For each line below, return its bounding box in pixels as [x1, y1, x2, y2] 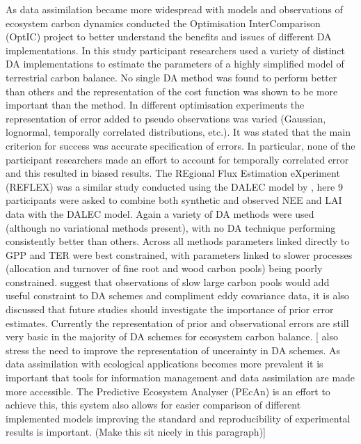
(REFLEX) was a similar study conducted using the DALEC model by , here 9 [6, 179, 343, 193]
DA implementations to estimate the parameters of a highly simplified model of [6, 56, 344, 71]
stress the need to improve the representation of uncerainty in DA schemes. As [6, 342, 341, 357]
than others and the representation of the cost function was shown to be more [6, 84, 338, 98]
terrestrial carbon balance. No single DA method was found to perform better [6, 70, 337, 84]
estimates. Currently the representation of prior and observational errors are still [6, 315, 349, 330]
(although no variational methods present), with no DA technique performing [6, 220, 336, 235]
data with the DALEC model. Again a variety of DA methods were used [6, 206, 314, 221]
